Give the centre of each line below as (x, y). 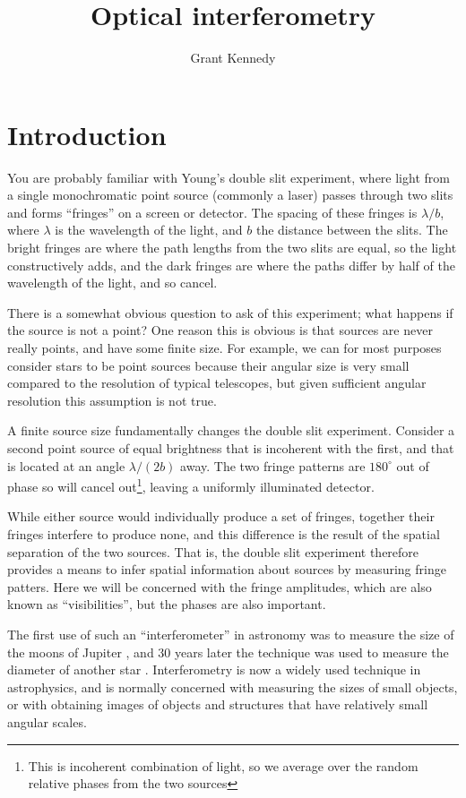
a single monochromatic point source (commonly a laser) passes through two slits (230, 195)
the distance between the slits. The (352, 230)
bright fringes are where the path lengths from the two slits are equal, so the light (232, 248)
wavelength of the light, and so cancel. (112, 283)
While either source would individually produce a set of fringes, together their (221, 516)
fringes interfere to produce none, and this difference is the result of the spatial (224, 534)
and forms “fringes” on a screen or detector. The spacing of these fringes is (212, 212)
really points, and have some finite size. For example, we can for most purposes (224, 348)
